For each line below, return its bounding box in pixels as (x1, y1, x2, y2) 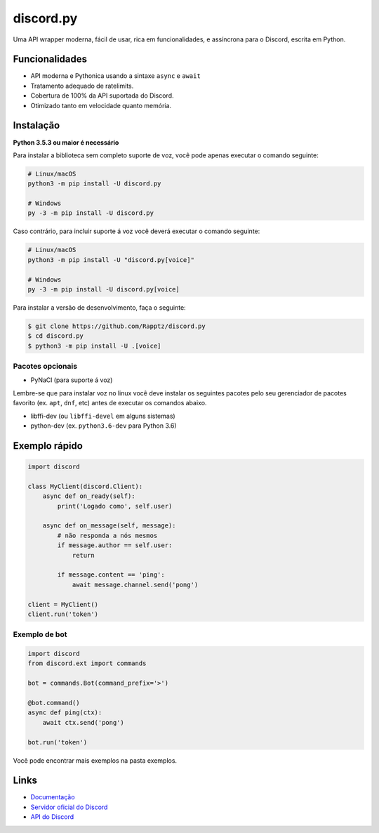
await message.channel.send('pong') (72, 580, 199, 589)
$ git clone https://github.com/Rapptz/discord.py (27, 322, 206, 330)
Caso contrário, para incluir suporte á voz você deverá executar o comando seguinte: (13, 227, 260, 235)
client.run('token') (27, 610, 98, 618)
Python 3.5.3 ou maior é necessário (13, 138, 119, 147)
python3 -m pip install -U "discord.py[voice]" (27, 256, 194, 263)
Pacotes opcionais (13, 362, 77, 372)
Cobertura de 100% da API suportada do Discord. (30, 91, 174, 100)
